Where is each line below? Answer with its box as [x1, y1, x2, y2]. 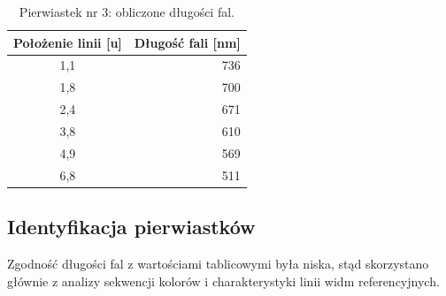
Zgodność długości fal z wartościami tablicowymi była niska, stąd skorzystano [7, 254, 429, 272]
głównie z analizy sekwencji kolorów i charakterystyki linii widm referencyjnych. [7, 271, 440, 290]
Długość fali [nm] [134, 33, 241, 51]
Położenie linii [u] [13, 33, 122, 51]
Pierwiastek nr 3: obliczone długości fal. [19, 3, 235, 20]
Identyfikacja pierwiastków [7, 213, 256, 240]
